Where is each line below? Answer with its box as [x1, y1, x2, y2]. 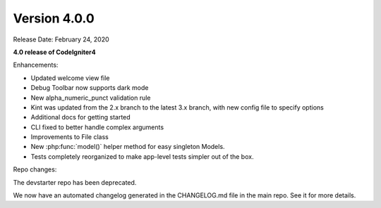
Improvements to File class [30, 133, 109, 141]
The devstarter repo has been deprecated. [13, 178, 137, 186]
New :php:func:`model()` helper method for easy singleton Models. [30, 143, 225, 151]
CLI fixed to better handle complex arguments [30, 123, 164, 131]
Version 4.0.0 [13, 11, 95, 26]
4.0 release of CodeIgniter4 [13, 48, 96, 56]
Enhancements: [13, 60, 59, 70]
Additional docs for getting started [30, 113, 131, 122]
